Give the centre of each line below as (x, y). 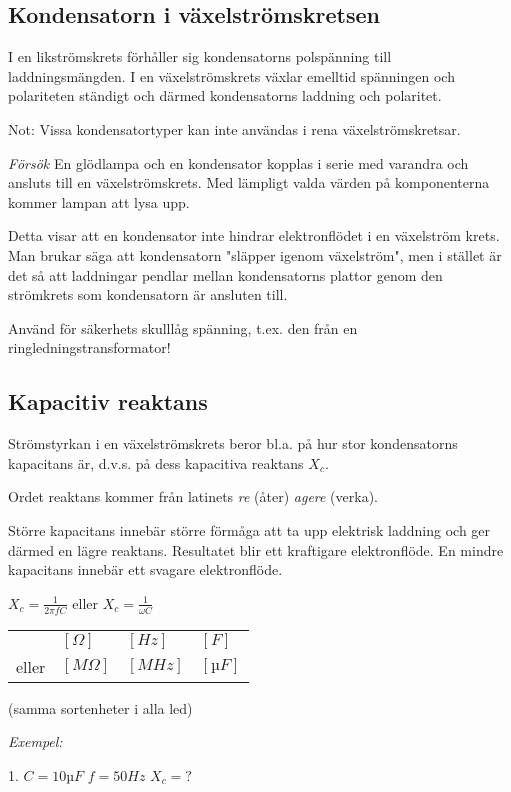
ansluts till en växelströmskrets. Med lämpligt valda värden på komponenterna (249, 182)
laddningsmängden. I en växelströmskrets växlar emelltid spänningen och (231, 75)
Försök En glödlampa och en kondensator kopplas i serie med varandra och (238, 162)
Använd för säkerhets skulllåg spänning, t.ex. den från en (183, 327)
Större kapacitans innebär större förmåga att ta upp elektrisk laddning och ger (249, 529)
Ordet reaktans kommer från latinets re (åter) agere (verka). (193, 496)
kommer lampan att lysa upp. (99, 201)
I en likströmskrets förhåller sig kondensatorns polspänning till (200, 56)
